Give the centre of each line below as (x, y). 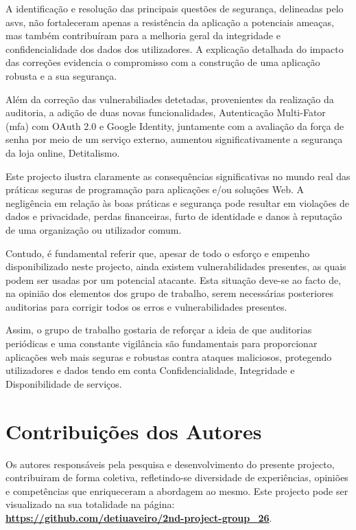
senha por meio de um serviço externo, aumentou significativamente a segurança (174, 139)
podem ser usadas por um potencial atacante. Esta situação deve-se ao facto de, (174, 279)
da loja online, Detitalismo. (63, 152)
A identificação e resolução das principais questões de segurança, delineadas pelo (175, 8)
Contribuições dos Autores (134, 431)
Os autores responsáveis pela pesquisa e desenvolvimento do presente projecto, (170, 464)
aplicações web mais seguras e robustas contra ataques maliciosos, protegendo (169, 356)
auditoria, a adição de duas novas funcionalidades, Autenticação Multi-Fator (166, 112)
